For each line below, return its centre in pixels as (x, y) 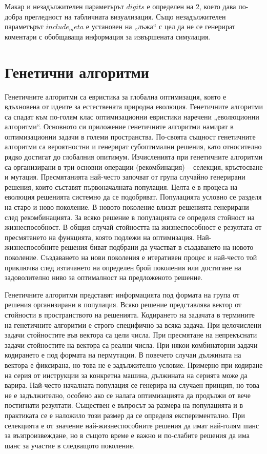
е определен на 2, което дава (191, 6)
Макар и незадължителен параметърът (64, 6)
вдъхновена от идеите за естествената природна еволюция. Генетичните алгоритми (134, 106)
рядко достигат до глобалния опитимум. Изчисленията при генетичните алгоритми (134, 157)
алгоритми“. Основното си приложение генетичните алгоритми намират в (119, 126)
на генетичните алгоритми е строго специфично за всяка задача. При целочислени (133, 324)
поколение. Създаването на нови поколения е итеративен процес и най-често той (131, 257)
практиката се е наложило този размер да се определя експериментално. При (125, 415)
